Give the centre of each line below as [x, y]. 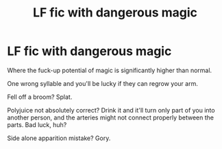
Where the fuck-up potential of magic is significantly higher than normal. [110, 70]
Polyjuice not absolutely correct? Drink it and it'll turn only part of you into [111, 110]
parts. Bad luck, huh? [37, 124]
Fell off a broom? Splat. [40, 97]
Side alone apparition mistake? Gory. [59, 138]
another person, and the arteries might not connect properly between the [111, 117]
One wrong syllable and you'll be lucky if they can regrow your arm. [103, 83]
